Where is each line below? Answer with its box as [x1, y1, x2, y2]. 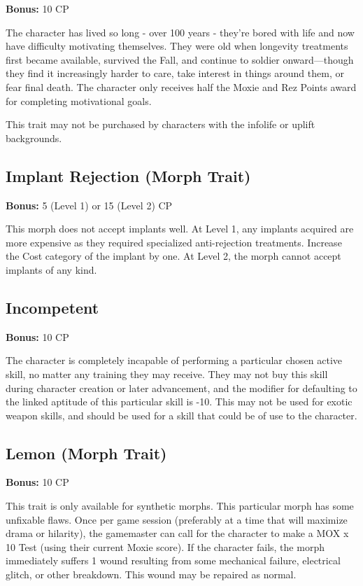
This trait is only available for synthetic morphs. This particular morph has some [6, 498, 354, 513]
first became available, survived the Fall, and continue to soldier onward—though [6, 52, 354, 67]
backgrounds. [6, 130, 62, 145]
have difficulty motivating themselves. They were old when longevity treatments [6, 39, 348, 53]
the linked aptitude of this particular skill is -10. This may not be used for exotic [6, 394, 353, 409]
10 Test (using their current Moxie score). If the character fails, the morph [6, 539, 325, 554]
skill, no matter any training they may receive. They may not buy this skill [6, 366, 328, 381]
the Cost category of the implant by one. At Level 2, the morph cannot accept [6, 249, 341, 263]
